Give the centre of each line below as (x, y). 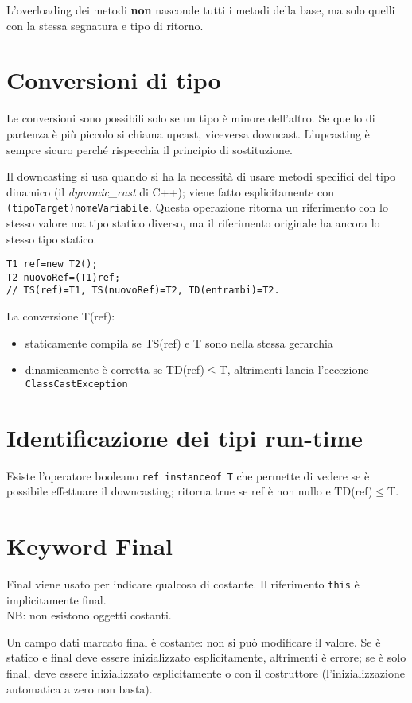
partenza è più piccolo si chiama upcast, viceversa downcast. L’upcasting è (188, 133)
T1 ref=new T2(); (52, 264)
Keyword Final (90, 546)
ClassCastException (76, 384)
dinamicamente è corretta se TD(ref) (115, 369)
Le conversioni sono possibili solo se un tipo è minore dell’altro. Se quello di (191, 118)
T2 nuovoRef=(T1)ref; (64, 277)
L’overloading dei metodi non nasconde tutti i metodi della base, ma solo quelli (201, 10)
